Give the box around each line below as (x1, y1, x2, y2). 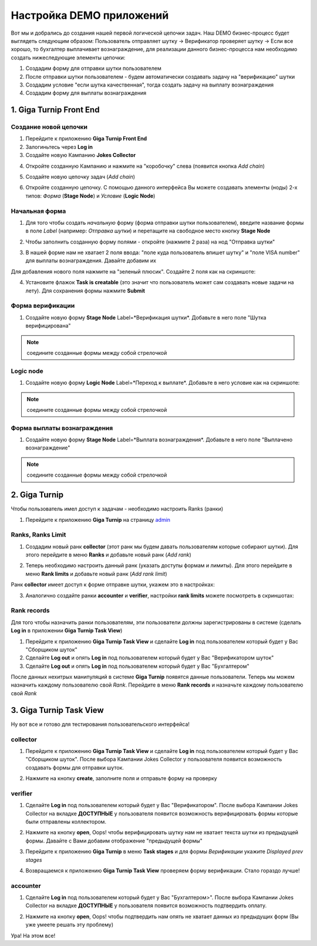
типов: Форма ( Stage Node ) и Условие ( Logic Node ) (25, 192, 156, 199)
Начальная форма (11, 206, 66, 215)
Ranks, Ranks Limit (11, 531, 66, 539)
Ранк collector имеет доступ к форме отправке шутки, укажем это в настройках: (11, 581, 215, 588)
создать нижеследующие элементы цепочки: (11, 54, 126, 61)
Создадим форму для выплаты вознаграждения (25, 89, 147, 96)
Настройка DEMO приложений (11, 9, 169, 22)
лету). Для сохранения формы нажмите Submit (25, 287, 145, 294)
